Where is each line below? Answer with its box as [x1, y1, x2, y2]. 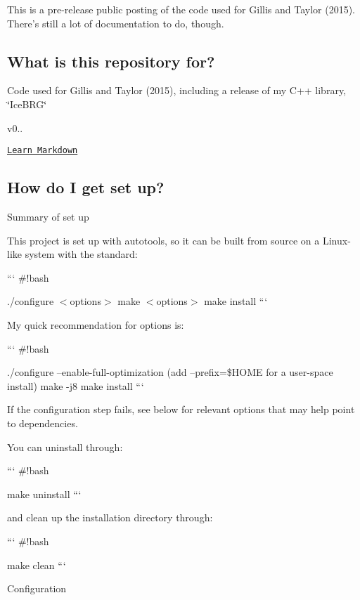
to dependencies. [7, 415, 78, 430]
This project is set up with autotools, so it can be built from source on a [7, 233, 320, 247]
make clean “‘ [7, 557, 66, 572]
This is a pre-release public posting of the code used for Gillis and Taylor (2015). [7, 2, 355, 16]
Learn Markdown [7, 145, 78, 156]
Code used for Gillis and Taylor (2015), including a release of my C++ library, [7, 83, 347, 98]
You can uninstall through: [7, 439, 123, 454]
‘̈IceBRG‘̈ [7, 96, 47, 111]
